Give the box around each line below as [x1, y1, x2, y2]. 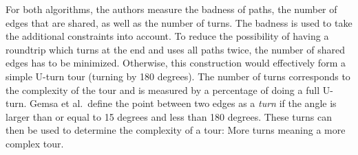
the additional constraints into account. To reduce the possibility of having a [6, 29, 329, 43]
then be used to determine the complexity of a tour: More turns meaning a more [6, 123, 346, 137]
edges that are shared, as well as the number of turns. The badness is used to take [6, 15, 352, 29]
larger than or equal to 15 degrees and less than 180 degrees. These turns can [6, 109, 332, 123]
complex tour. [6, 136, 64, 150]
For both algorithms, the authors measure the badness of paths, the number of [6, 2, 337, 16]
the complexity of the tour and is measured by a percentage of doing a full [6, 82, 320, 97]
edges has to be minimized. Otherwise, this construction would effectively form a [6, 56, 346, 70]
